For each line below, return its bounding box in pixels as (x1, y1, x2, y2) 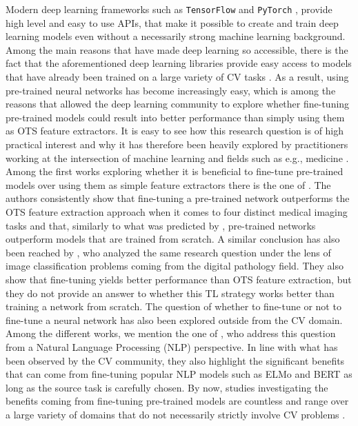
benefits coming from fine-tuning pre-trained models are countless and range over (6, 394, 349, 408)
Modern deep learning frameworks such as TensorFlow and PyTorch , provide (6, 2, 332, 16)
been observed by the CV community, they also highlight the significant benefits (6, 353, 345, 367)
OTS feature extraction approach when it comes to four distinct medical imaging (6, 204, 348, 219)
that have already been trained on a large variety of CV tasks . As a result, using (6, 70, 349, 84)
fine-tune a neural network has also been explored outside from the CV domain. (6, 312, 343, 327)
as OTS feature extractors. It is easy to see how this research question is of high (6, 123, 344, 138)
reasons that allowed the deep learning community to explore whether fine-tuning (6, 97, 350, 111)
